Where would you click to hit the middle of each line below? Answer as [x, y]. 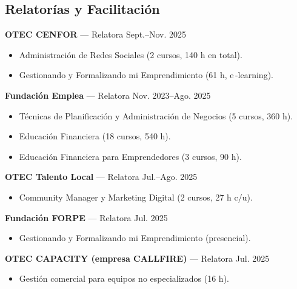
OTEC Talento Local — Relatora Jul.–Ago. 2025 [101, 177]
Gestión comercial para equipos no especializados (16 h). [124, 278]
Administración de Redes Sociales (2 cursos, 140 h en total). [131, 54]
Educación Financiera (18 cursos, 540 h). [95, 136]
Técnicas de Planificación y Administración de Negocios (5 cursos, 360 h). [156, 115]
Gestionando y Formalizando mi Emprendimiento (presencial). [135, 238]
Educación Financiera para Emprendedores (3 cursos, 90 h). [130, 156]
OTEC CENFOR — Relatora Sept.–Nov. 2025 [96, 34]
